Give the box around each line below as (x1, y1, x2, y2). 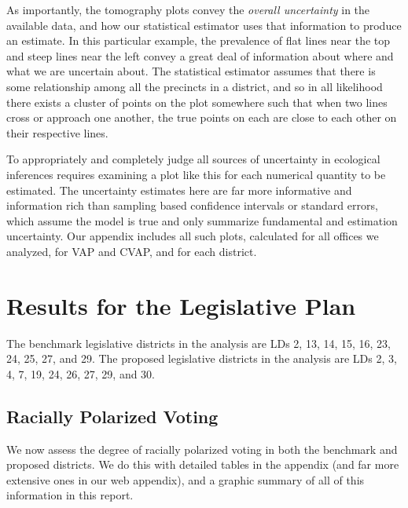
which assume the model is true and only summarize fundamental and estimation (6, 212, 398, 228)
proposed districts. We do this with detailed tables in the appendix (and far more (6, 456, 399, 473)
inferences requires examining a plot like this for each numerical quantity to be (6, 166, 386, 182)
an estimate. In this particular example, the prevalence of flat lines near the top (6, 32, 391, 49)
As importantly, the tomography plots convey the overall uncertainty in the (6, 2, 370, 17)
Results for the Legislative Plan (6, 289, 356, 321)
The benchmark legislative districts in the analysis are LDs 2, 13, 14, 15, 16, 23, (6, 334, 391, 351)
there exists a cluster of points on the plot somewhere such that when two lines (6, 93, 388, 110)
